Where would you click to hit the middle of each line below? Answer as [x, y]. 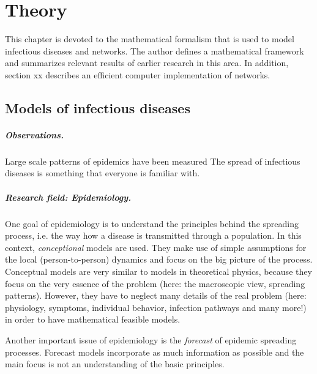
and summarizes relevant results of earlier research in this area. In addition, [147, 63]
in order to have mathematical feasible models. [93, 319]
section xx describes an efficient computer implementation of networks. [138, 74]
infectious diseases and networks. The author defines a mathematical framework [155, 50]
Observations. [34, 134]
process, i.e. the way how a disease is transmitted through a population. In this [153, 235]
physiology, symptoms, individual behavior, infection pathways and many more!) [156, 307]
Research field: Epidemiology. [68, 197]
